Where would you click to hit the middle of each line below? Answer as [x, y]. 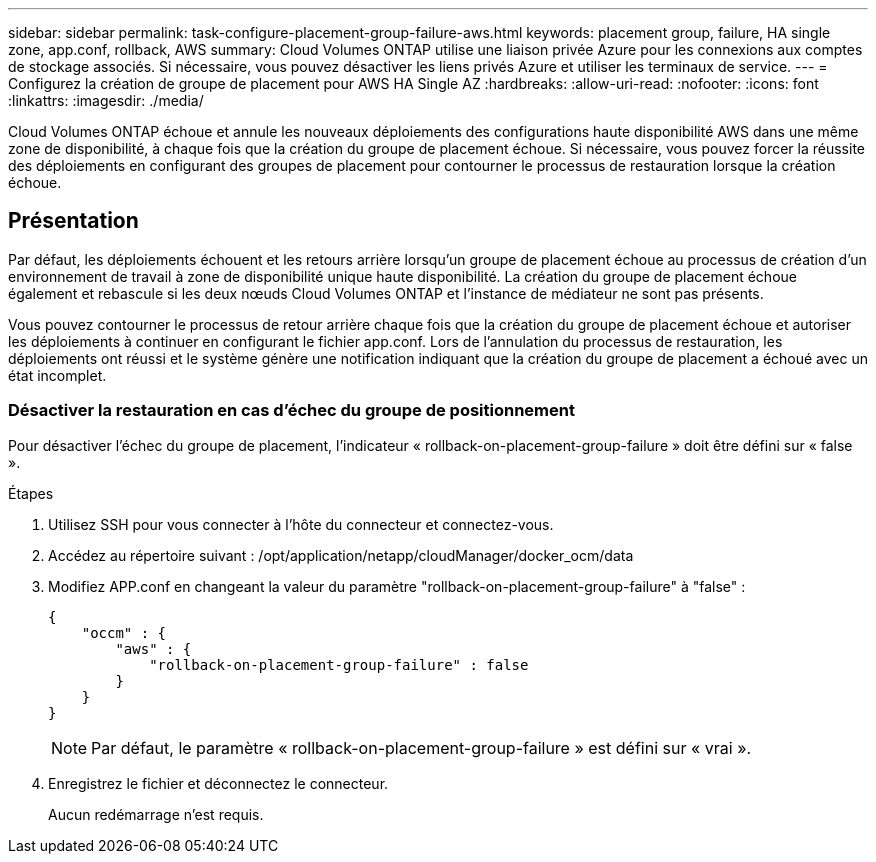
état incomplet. [57, 375]
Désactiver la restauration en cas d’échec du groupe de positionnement [291, 410]
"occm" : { [124, 632]
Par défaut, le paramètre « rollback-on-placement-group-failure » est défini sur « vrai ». [421, 747]
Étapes [31, 493]
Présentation [73, 221]
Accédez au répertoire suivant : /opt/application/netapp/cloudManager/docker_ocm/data [341, 555]
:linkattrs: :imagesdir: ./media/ [106, 100]
